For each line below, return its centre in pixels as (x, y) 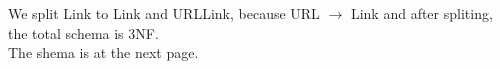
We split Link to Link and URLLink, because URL (164, 13)
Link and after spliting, (421, 13)
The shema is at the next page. (103, 52)
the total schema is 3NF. (83, 32)
